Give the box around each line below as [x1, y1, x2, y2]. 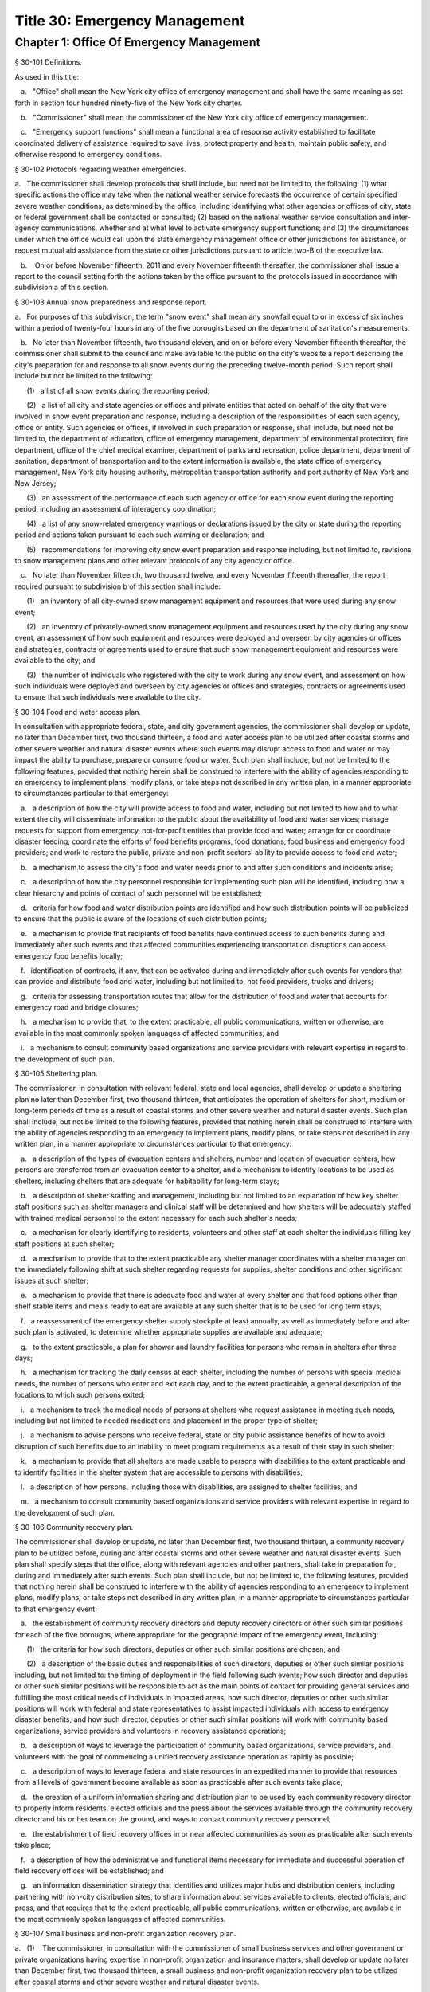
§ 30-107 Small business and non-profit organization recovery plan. [14, 1928, 236, 1938]
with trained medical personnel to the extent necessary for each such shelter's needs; [14, 1213, 298, 1222]
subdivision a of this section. [14, 283, 109, 292]
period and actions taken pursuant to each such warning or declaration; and [14, 530, 264, 539]
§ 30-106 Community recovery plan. [14, 1523, 134, 1532]
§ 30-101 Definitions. [14, 57, 83, 67]
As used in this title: [14, 72, 80, 81]
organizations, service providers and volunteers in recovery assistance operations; [14, 1726, 287, 1735]
